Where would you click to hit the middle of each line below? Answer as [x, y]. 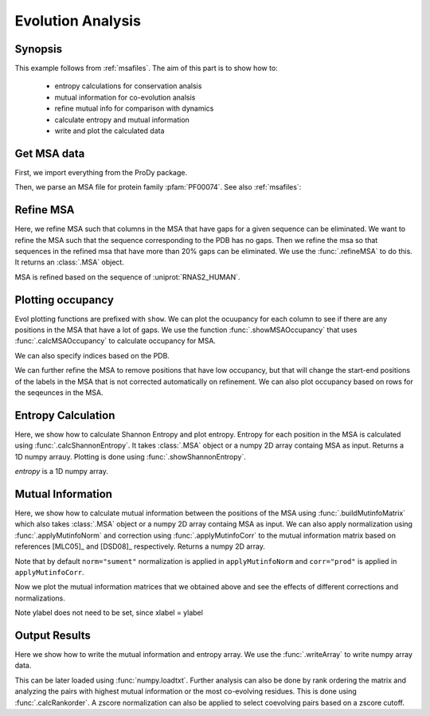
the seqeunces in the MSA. [59, 393]
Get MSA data [50, 153]
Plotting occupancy [64, 300]
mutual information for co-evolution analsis [125, 97]
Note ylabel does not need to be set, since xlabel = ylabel [109, 612]
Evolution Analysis [78, 21]
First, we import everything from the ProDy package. [101, 172]
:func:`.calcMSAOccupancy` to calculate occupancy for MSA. [115, 341]
